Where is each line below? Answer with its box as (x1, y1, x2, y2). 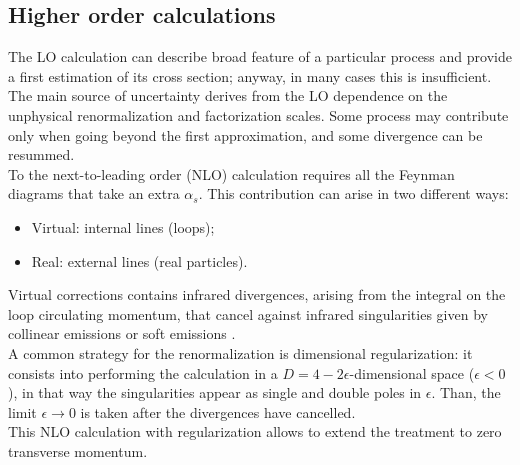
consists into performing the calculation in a (8, 362, 278, 383)
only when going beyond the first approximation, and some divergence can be (8, 124, 483, 145)
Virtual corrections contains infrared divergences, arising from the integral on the (8, 284, 506, 305)
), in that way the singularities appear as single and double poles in (8, 382, 422, 403)
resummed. (8, 144, 75, 165)
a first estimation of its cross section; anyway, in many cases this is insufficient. (8, 65, 492, 86)
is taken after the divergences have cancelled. (80, 401, 356, 422)
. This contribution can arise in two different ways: (198, 183, 509, 204)
